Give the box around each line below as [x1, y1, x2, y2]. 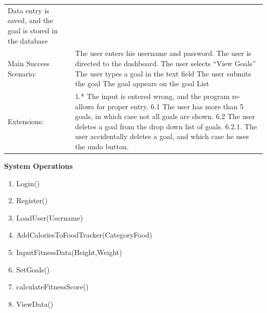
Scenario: [8, 68, 36, 79]
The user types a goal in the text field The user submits [75, 68, 252, 79]
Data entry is [8, 5, 49, 15]
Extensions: [8, 115, 44, 126]
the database [8, 35, 48, 46]
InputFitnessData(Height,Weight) [16, 247, 122, 258]
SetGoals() [16, 264, 50, 275]
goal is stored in [8, 25, 58, 35]
